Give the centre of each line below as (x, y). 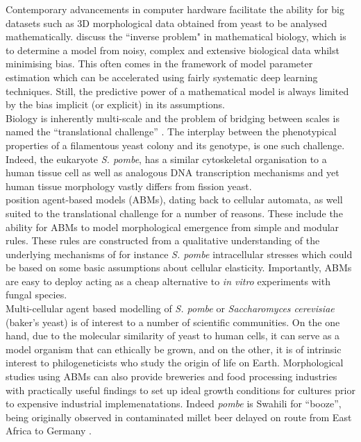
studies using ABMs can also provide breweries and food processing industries (171, 376)
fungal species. (36, 295)
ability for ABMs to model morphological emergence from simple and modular (173, 227)
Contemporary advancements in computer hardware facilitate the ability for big (175, 9)
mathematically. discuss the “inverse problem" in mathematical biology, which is (176, 36)
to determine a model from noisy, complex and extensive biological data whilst (173, 50)
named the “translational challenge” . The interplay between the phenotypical (171, 131)
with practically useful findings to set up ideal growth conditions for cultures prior (180, 390)
